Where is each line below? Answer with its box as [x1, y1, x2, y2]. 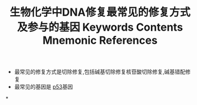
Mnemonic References [42, 34, 158, 47]
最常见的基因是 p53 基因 [14, 83, 73, 91]
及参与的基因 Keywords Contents [17, 20, 183, 34]
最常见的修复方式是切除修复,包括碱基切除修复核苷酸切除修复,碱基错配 [14, 68, 186, 76]
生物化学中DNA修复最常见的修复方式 [9, 5, 191, 19]
